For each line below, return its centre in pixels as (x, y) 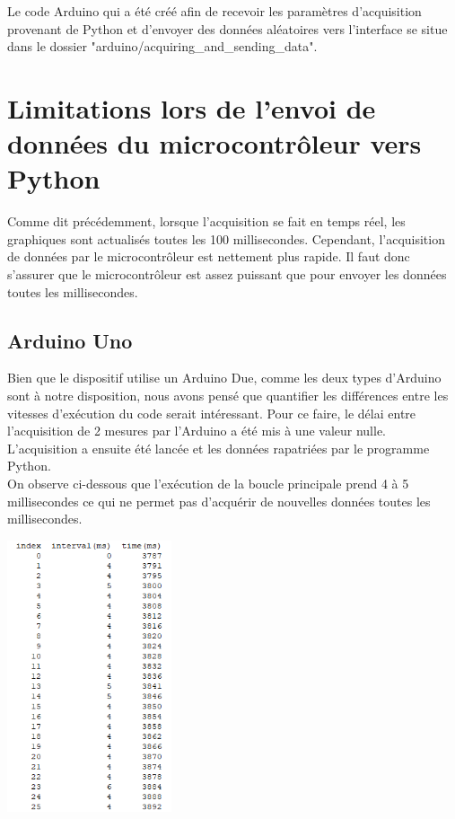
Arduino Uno (70, 340)
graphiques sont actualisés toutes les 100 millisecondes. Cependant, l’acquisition (226, 238)
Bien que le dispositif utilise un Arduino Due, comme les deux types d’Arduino (224, 378)
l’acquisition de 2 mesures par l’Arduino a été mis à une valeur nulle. (197, 431)
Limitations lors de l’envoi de (192, 107)
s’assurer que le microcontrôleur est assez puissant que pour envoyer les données (227, 274)
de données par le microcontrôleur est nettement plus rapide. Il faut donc (209, 256)
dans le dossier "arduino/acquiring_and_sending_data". (162, 46)
